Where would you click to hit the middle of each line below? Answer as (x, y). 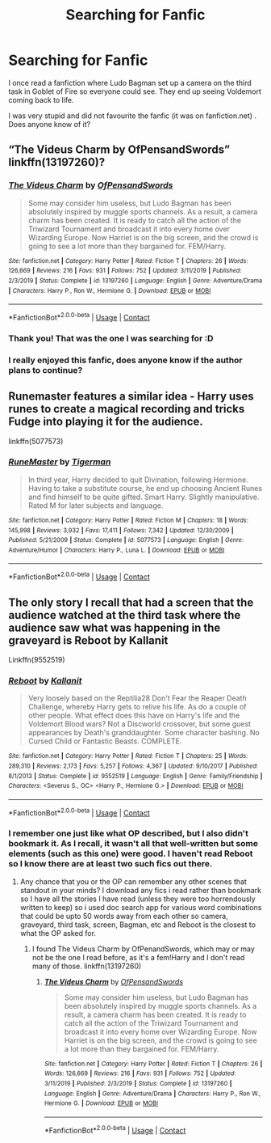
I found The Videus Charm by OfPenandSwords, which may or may (144, 949)
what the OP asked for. (58, 933)
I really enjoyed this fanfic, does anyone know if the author (126, 360)
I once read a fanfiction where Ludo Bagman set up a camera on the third (130, 83)
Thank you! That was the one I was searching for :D (111, 338)
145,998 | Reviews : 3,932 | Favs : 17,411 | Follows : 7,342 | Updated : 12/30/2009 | (121, 530)
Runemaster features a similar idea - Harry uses (131, 397)
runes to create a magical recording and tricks (127, 409)
